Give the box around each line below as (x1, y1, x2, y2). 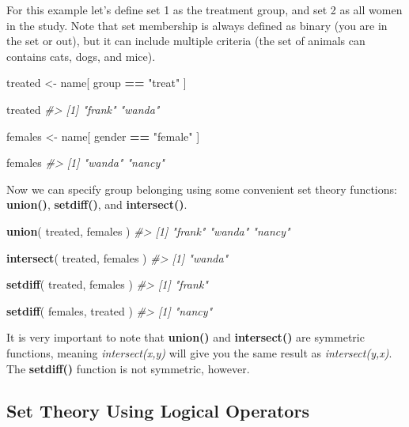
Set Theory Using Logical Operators (6, 399, 309, 423)
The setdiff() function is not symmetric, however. (6, 360, 250, 376)
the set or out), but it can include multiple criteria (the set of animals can (6, 32, 365, 49)
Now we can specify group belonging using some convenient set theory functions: (6, 180, 397, 197)
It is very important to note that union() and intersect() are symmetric (6, 329, 365, 346)
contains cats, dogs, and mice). (6, 47, 156, 64)
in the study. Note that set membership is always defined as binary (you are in (6, 17, 388, 33)
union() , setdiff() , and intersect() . (6, 196, 187, 213)
